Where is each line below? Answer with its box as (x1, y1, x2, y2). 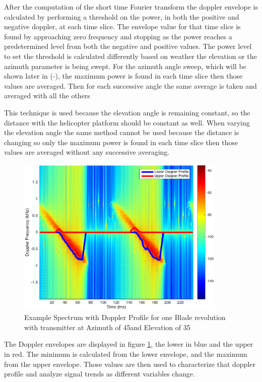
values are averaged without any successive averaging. (4, 147, 170, 157)
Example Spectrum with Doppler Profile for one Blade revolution (24, 312, 226, 323)
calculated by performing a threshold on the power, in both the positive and (4, 11, 239, 22)
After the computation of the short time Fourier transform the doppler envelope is (4, 2, 258, 12)
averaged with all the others (4, 90, 90, 101)
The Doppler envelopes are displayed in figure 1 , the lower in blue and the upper (4, 339, 253, 349)
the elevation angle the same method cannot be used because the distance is (4, 127, 239, 138)
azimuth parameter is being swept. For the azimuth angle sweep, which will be (4, 60, 246, 71)
